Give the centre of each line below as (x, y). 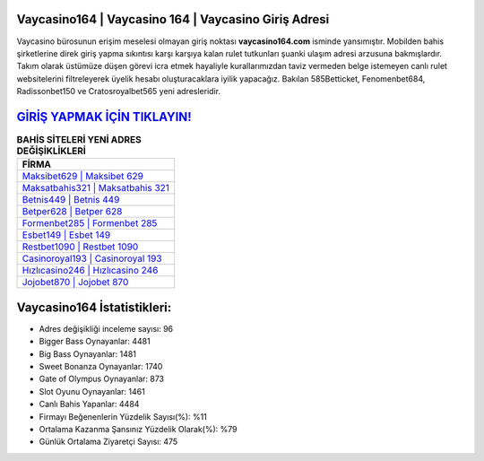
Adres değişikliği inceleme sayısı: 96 (106, 328)
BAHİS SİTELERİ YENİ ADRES (79, 140)
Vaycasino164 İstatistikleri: (94, 307)
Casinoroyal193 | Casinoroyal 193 (92, 258)
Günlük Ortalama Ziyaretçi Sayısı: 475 (108, 442)
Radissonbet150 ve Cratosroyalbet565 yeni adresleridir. (119, 91)
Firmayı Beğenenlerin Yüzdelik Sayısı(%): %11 (123, 416)
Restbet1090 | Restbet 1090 (80, 247)
